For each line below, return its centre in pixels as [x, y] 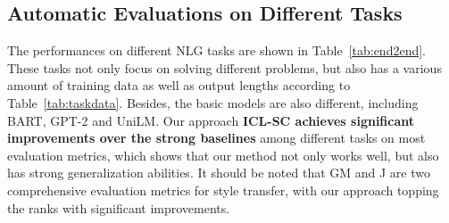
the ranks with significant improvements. [119, 207]
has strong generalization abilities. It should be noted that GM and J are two [219, 173]
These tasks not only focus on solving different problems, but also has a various [224, 67]
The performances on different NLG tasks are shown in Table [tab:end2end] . [217, 50]
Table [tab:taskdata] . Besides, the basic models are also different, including [213, 102]
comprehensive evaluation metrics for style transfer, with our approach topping [223, 190]
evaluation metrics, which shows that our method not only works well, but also [223, 155]
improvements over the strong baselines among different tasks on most [216, 138]
